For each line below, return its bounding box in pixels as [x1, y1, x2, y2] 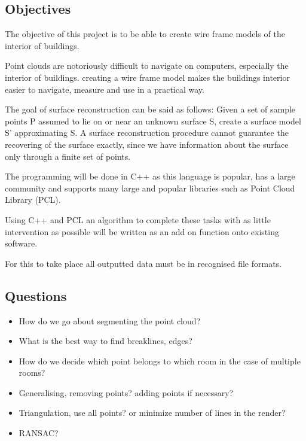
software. [5, 237, 38, 250]
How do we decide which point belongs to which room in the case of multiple [19, 354, 301, 367]
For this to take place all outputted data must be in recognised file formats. [5, 257, 282, 269]
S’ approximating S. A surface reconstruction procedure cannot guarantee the [5, 126, 289, 139]
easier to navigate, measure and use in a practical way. [5, 83, 204, 95]
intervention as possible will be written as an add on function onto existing [5, 225, 279, 238]
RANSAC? [19, 427, 59, 439]
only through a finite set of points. [5, 150, 131, 162]
